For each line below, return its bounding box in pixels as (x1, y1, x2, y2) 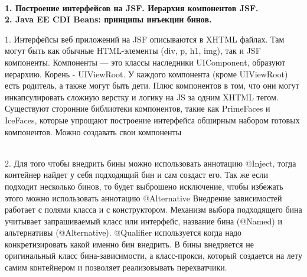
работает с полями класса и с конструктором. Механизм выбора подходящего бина (5, 203, 302, 216)
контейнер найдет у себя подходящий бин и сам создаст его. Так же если (5, 168, 269, 181)
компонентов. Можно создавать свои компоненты (5, 125, 182, 138)
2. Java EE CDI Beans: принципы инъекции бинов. (5, 13, 212, 25)
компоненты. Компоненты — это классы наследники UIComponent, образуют (5, 56, 286, 68)
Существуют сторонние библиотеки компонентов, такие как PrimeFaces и (5, 102, 270, 115)
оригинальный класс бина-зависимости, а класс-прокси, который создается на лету (5, 249, 302, 262)
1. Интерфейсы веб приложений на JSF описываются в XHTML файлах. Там (5, 32, 285, 45)
